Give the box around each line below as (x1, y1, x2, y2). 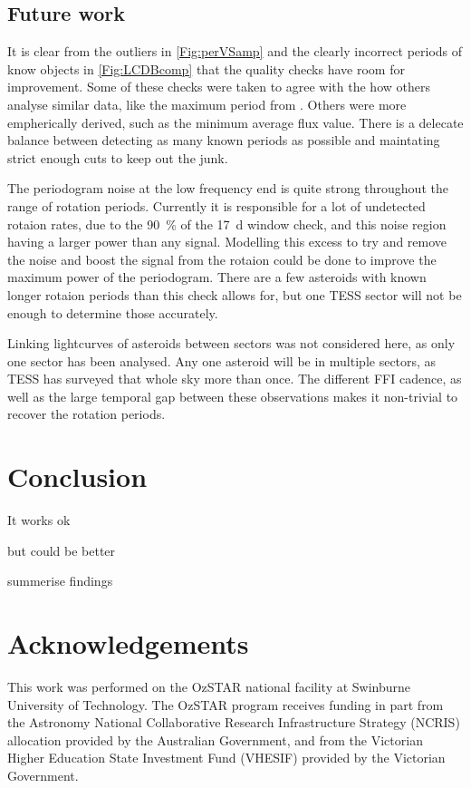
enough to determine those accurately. (7, 303, 218, 322)
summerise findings (7, 571, 113, 590)
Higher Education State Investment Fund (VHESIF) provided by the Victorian (7, 748, 446, 767)
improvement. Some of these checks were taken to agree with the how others (7, 77, 430, 96)
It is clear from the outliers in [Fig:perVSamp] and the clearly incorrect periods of (7, 42, 463, 61)
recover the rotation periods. (7, 404, 166, 423)
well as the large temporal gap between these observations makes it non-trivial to (7, 386, 458, 405)
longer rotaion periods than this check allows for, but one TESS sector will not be (7, 285, 462, 304)
